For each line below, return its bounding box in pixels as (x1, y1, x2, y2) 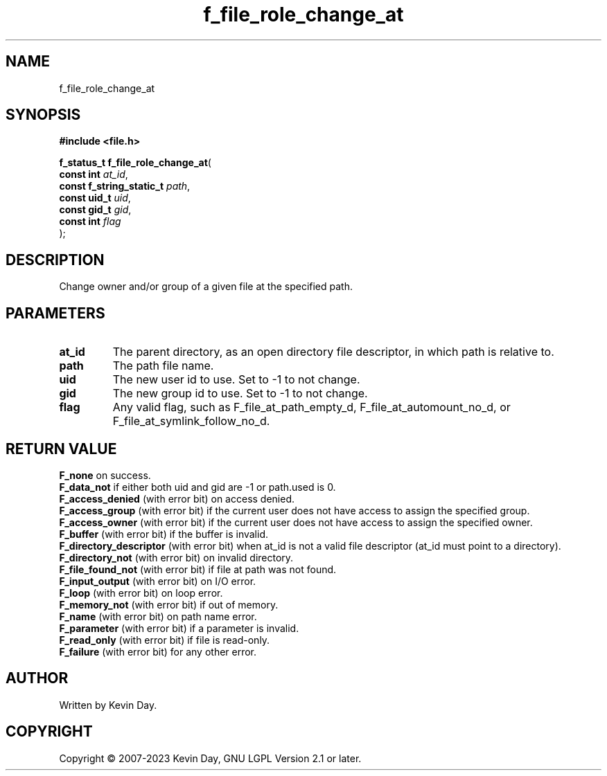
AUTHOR (6, 669, 69, 687)
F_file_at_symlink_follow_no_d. (112, 414, 270, 428)
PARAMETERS (6, 304, 105, 322)
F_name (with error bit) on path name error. (59, 610, 257, 622)
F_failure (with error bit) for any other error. (59, 645, 257, 658)
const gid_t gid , (59, 204, 132, 216)
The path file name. (112, 359, 214, 373)
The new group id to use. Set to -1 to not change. (112, 386, 368, 401)
